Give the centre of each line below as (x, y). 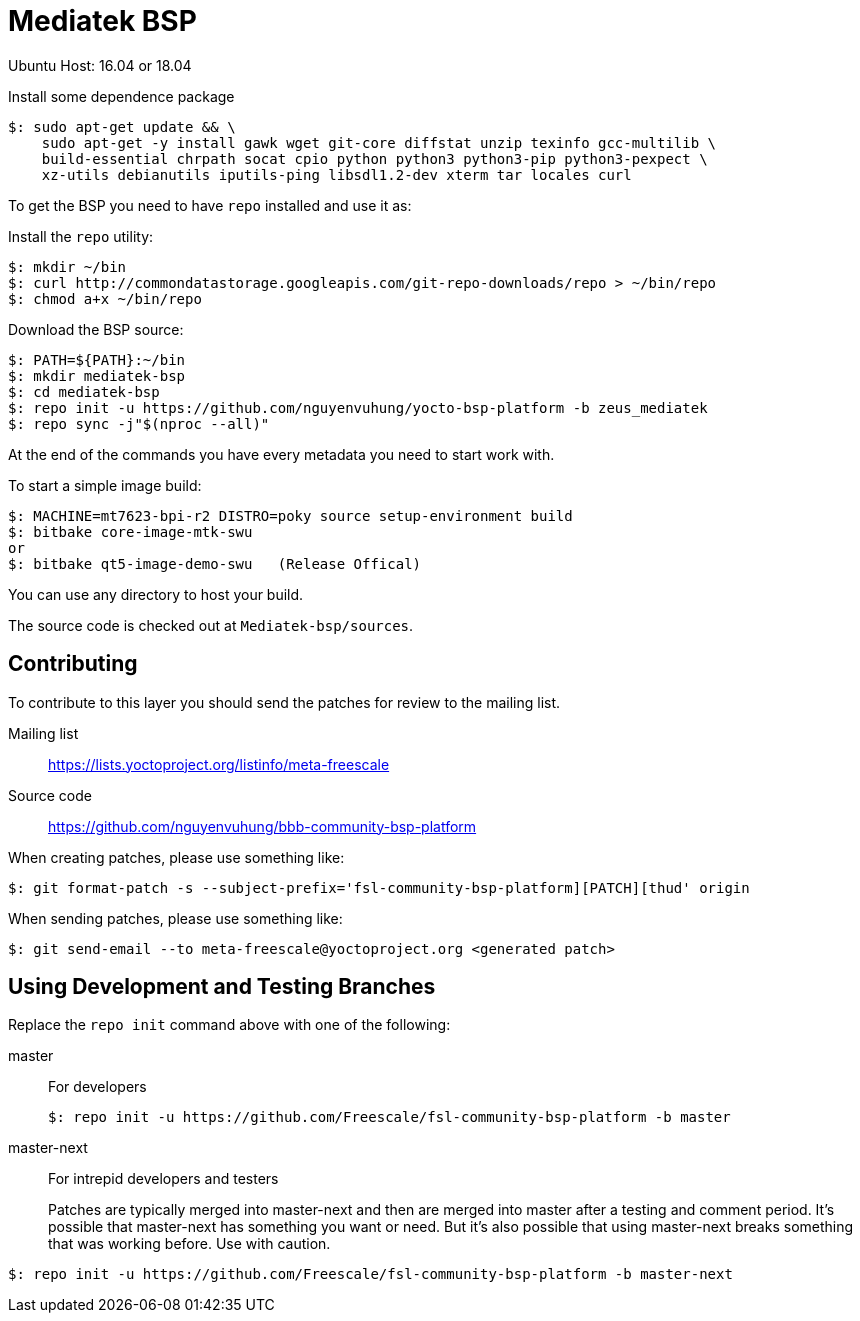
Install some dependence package (121, 96)
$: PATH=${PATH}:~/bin (97, 359)
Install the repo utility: (81, 236)
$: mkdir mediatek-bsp (97, 375)
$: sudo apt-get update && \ (122, 126)
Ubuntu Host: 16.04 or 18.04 (100, 65)
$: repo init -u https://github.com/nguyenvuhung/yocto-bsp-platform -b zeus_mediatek (358, 407)
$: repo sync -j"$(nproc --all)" (139, 423)
